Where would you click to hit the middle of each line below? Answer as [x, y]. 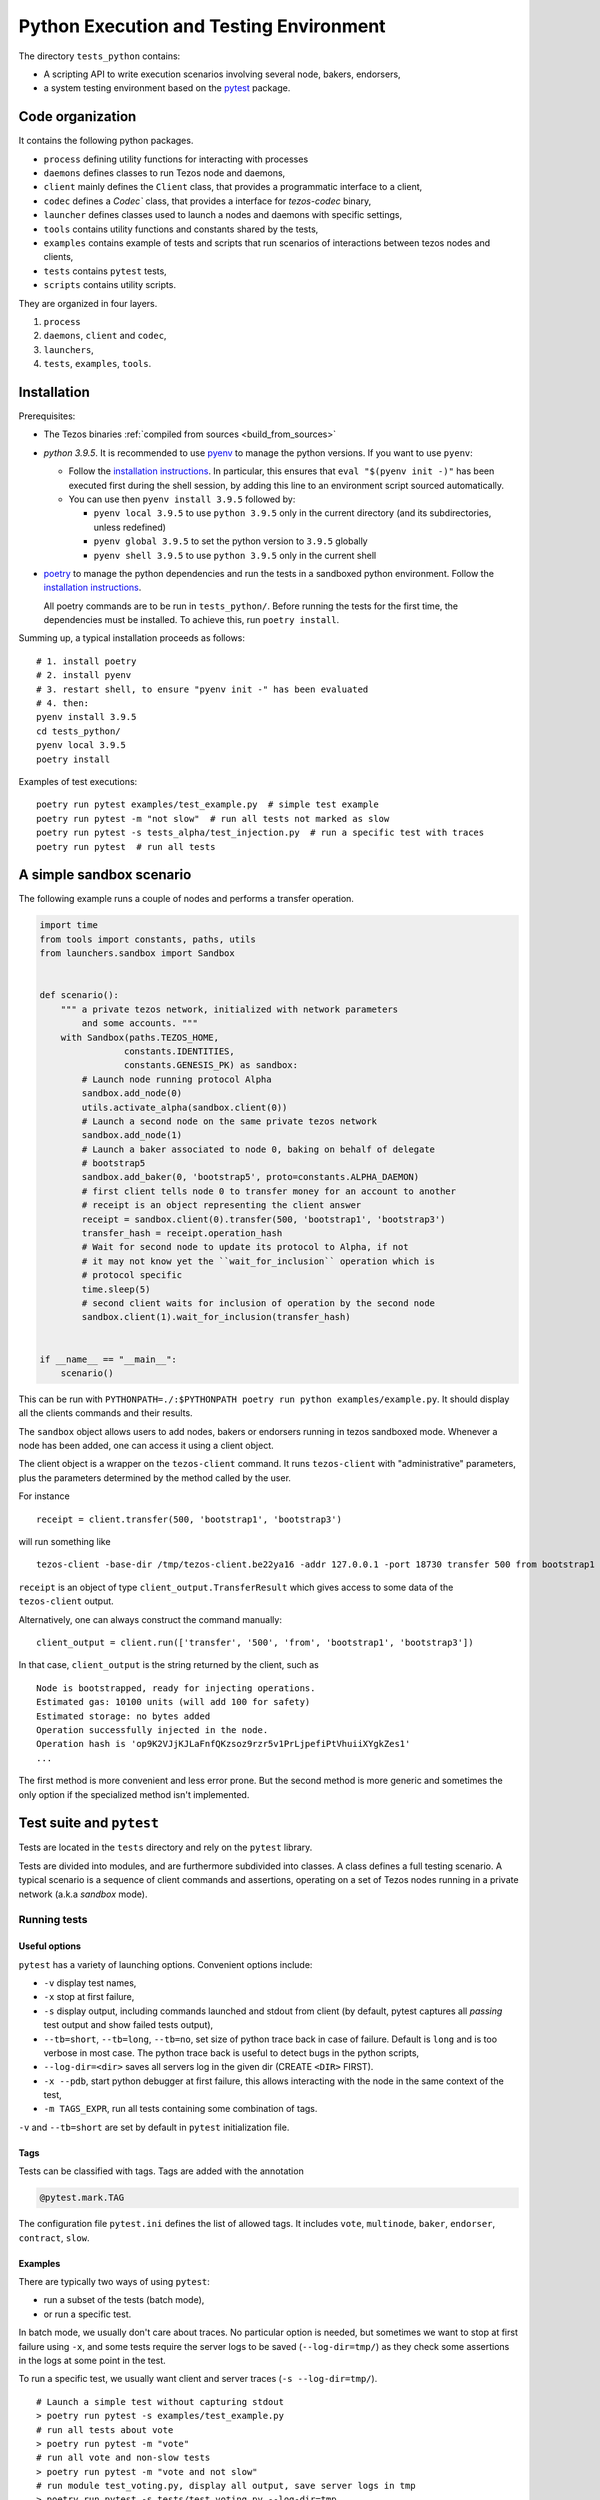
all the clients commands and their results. [106, 1413]
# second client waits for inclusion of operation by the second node [258, 1303]
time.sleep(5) [116, 1289]
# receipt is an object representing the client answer [221, 1205]
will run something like [64, 1542]
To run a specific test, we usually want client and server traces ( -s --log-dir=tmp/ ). [198, 2379]
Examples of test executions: [78, 781]
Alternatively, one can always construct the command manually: [150, 1619]
